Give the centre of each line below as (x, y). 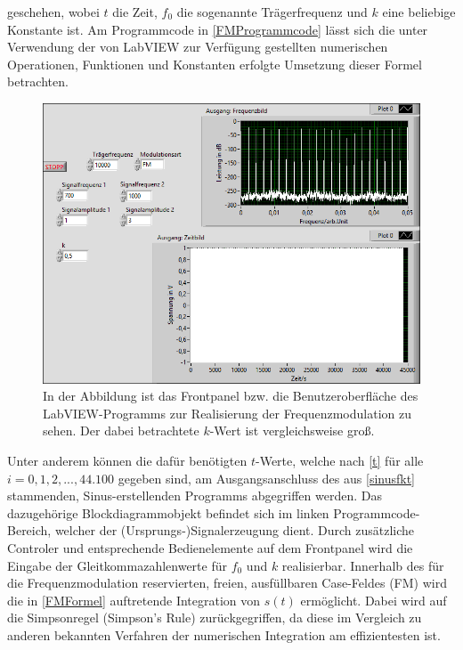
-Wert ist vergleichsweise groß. (292, 431)
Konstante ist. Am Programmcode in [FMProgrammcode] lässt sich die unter (218, 29)
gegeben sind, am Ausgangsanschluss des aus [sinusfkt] (266, 478)
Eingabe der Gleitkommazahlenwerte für (117, 565)
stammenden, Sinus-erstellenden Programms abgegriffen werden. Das (195, 496)
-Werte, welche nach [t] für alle (340, 461)
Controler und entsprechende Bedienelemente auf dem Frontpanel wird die (210, 548)
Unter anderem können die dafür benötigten (127, 461)
